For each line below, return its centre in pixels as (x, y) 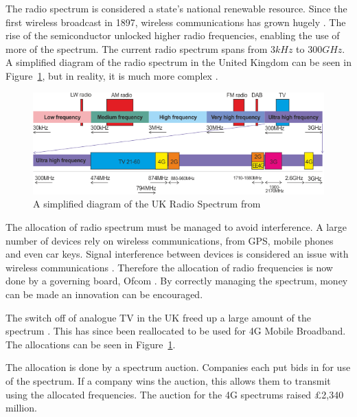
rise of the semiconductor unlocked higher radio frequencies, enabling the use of (173, 35)
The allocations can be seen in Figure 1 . (91, 344)
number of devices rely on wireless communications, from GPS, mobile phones (170, 240)
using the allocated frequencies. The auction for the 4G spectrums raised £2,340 (175, 394)
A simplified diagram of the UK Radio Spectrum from (147, 204)
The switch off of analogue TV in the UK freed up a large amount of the (159, 317)
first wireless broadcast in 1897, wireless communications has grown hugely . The (176, 22)
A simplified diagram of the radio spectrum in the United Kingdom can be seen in (178, 62)
